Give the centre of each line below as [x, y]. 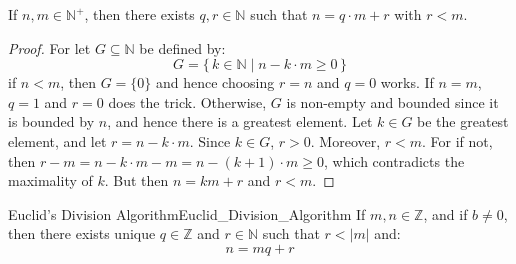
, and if [445, 213]
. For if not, [457, 140]
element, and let [57, 140]
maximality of [50, 180]
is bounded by [51, 121]
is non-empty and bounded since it [392, 101]
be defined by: [182, 47]
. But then [136, 180]
